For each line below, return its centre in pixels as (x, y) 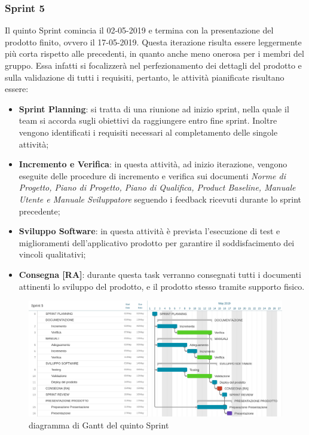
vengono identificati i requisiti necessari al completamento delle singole (148, 132)
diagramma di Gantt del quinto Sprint (99, 425)
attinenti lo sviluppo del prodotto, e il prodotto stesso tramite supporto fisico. (162, 286)
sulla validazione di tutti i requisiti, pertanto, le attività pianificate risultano (145, 77)
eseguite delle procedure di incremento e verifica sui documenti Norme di (152, 175)
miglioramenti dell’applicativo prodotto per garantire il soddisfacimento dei (157, 242)
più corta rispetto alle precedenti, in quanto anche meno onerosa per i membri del (154, 53)
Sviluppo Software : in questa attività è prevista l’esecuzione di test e (149, 231)
